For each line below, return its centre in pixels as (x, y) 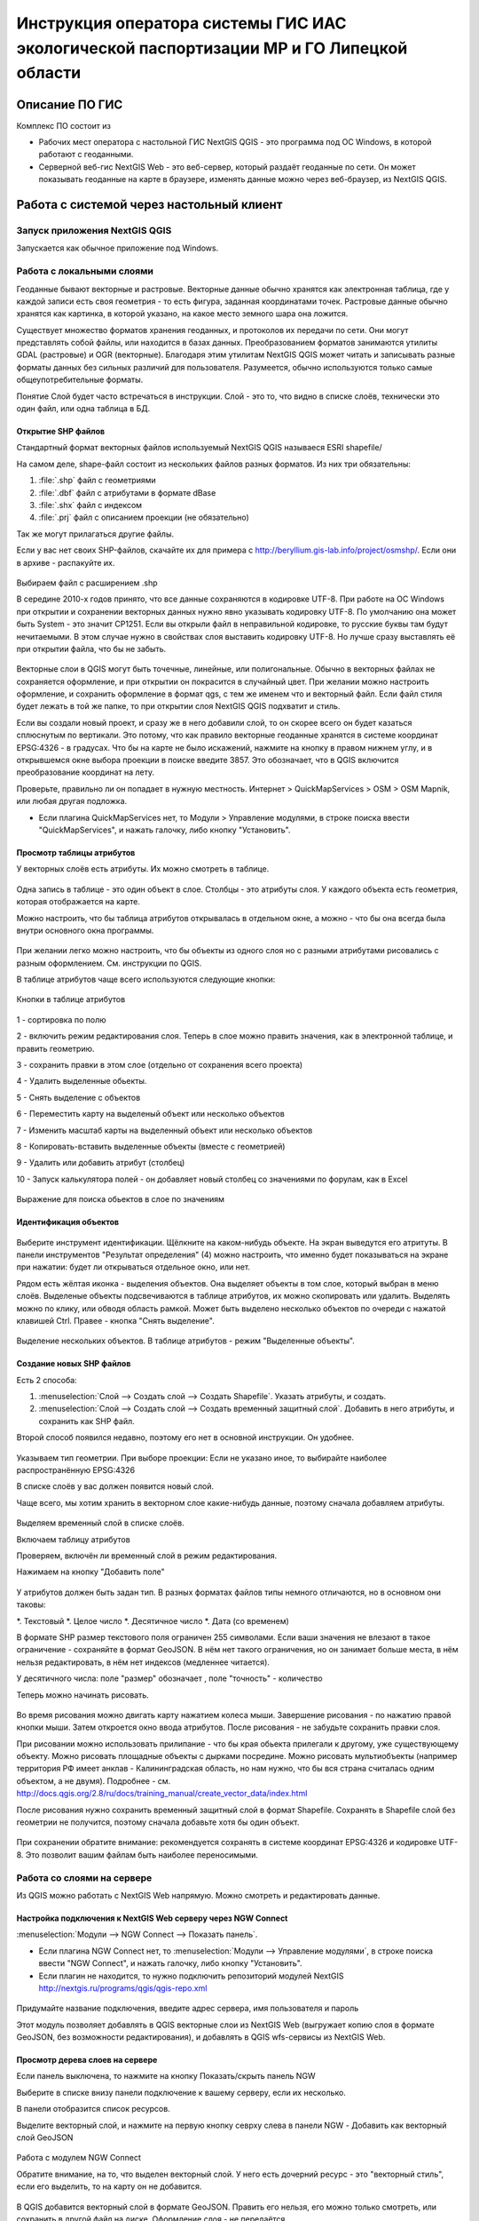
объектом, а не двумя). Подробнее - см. (94, 1780)
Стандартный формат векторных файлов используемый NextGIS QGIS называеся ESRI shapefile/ (200, 448)
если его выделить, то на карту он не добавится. (109, 2186)
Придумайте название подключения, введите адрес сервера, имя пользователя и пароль (188, 2009)
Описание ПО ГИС (70, 104)
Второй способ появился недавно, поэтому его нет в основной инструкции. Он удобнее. (185, 1437)
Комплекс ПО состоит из (63, 125)
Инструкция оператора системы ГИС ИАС (181, 23)
